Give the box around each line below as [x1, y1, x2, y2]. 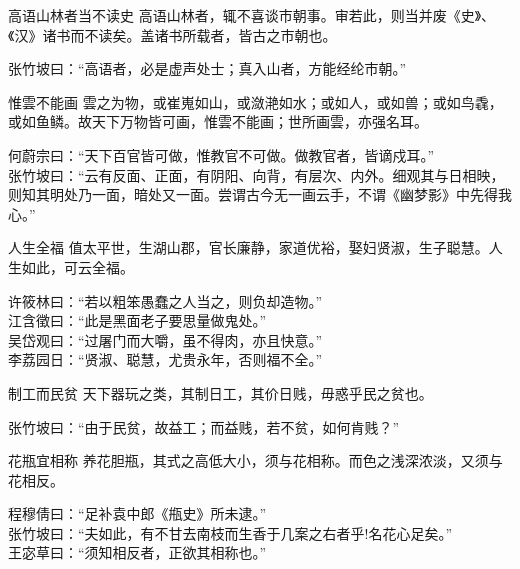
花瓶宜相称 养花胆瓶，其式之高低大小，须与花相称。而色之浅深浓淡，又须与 [8, 450, 503, 471]
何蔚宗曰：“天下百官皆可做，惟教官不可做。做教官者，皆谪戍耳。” [8, 144, 435, 165]
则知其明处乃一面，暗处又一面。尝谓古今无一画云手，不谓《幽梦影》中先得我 [8, 184, 512, 205]
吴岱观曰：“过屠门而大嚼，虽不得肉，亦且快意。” [8, 329, 323, 350]
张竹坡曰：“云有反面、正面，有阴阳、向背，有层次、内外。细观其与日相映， [8, 164, 505, 185]
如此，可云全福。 [21, 256, 134, 277]
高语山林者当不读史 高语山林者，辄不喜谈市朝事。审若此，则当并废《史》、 [8, 5, 496, 25]
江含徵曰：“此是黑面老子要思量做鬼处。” [8, 310, 267, 331]
